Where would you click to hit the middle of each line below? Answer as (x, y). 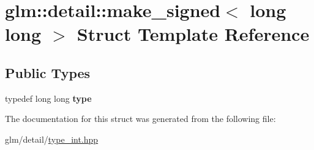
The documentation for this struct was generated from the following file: (140, 119)
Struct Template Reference (193, 34)
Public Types (48, 72)
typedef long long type (48, 98)
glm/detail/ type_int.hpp (52, 139)
